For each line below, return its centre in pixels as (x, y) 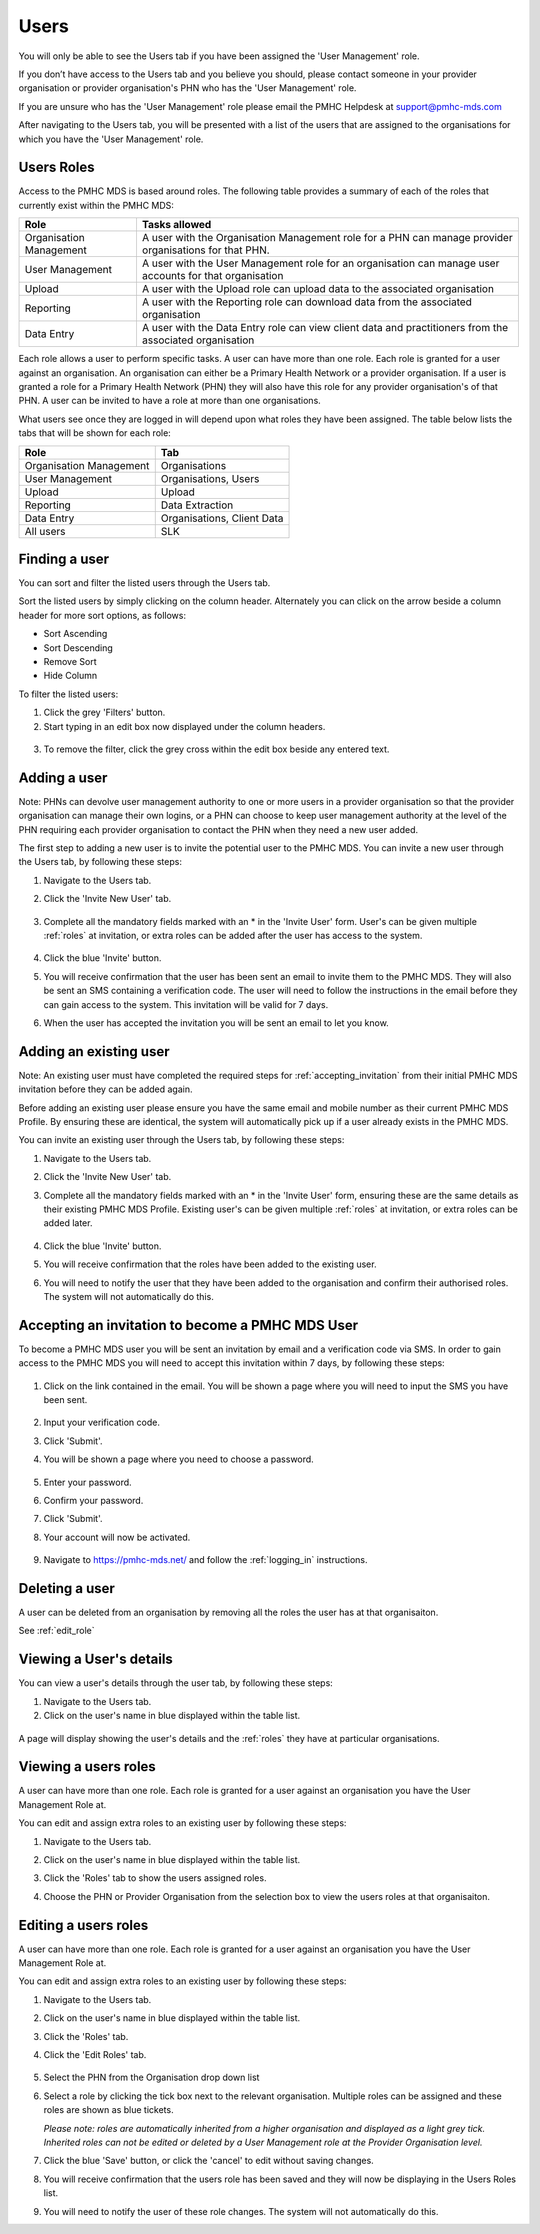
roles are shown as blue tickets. (108, 2110)
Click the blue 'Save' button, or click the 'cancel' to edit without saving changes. (208, 2161)
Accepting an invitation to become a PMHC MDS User (188, 1325)
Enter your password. (87, 1482)
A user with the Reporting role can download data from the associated (306, 302)
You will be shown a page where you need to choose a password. (178, 1459)
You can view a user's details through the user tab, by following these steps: (176, 1683)
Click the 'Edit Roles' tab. (95, 2054)
